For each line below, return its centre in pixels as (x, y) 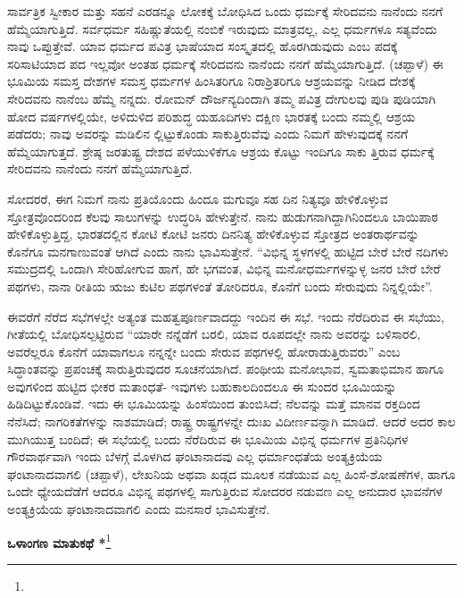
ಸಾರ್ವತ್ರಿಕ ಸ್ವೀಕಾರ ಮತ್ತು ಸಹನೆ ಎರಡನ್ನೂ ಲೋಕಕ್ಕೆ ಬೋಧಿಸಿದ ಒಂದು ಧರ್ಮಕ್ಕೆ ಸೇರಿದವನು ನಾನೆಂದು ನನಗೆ (225, 11)
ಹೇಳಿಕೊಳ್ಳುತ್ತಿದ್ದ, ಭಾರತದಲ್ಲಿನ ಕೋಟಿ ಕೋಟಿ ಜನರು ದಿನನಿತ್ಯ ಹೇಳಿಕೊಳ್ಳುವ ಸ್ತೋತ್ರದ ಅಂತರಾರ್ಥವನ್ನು (213, 234)
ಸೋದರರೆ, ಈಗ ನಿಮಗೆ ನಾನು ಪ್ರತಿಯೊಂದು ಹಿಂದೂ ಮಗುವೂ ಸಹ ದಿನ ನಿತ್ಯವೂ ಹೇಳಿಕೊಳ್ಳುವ (198, 198)
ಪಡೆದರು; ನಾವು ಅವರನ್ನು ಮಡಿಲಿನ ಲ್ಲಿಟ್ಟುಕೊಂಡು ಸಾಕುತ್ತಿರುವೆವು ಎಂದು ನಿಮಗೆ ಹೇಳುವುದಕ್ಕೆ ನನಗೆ (208, 134)
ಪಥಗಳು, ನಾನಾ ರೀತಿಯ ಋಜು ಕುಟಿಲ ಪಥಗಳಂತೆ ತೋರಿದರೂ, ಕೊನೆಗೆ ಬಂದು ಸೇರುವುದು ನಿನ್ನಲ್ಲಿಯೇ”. (220, 286)
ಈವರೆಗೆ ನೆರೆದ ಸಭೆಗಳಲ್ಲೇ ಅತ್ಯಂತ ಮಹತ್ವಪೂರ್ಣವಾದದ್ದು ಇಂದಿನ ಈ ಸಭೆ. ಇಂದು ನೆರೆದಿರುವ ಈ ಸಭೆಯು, (226, 316)
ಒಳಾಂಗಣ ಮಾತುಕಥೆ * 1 (59, 541)
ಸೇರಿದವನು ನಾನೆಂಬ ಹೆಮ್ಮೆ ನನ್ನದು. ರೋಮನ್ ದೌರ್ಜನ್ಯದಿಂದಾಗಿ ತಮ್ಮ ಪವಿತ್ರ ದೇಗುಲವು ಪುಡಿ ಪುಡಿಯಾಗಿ (222, 98)
